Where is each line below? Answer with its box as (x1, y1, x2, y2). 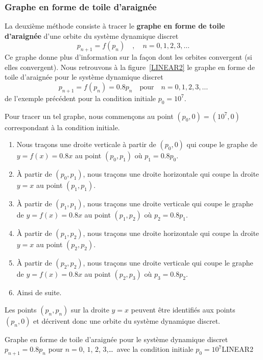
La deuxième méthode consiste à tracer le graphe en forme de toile (5, 20, 225, 31)
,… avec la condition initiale (106, 344, 194, 354)
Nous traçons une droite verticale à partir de (16, 139, 156, 150)
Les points (5, 304, 37, 315)
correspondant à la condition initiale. (5, 122, 120, 132)
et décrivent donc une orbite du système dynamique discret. (33, 315, 220, 326)
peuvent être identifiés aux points (131, 304, 235, 315)
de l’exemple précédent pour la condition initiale (5, 92, 156, 103)
